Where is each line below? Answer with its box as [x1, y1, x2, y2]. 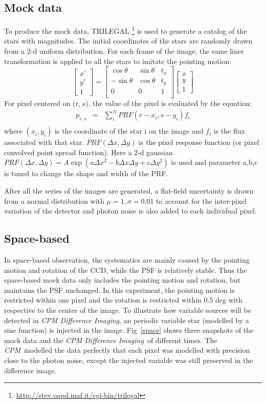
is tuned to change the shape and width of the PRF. [4, 168, 168, 179]
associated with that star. [4, 137, 84, 147]
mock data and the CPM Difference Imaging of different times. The [4, 334, 217, 345]
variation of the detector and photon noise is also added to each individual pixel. [4, 205, 257, 216]
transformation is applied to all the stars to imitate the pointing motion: [4, 55, 232, 66]
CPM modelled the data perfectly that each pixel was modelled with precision [4, 345, 250, 355]
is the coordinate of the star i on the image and [55, 125, 204, 136]
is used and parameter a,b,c [171, 157, 258, 167]
